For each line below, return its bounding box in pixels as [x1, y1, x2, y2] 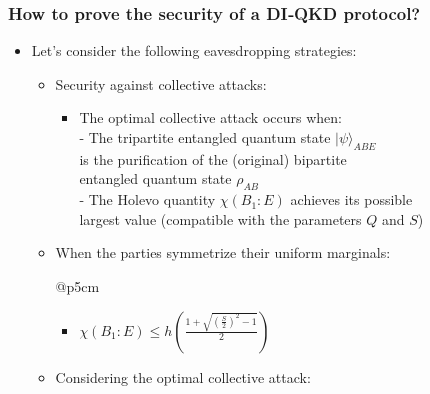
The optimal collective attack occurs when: [79, 107, 342, 128]
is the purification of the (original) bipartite [79, 148, 347, 169]
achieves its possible [290, 189, 413, 210]
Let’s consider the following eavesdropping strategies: [31, 40, 357, 61]
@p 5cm [55, 275, 100, 296]
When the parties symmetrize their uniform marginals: [55, 242, 391, 263]
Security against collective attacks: [55, 73, 267, 94]
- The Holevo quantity [79, 189, 216, 210]
